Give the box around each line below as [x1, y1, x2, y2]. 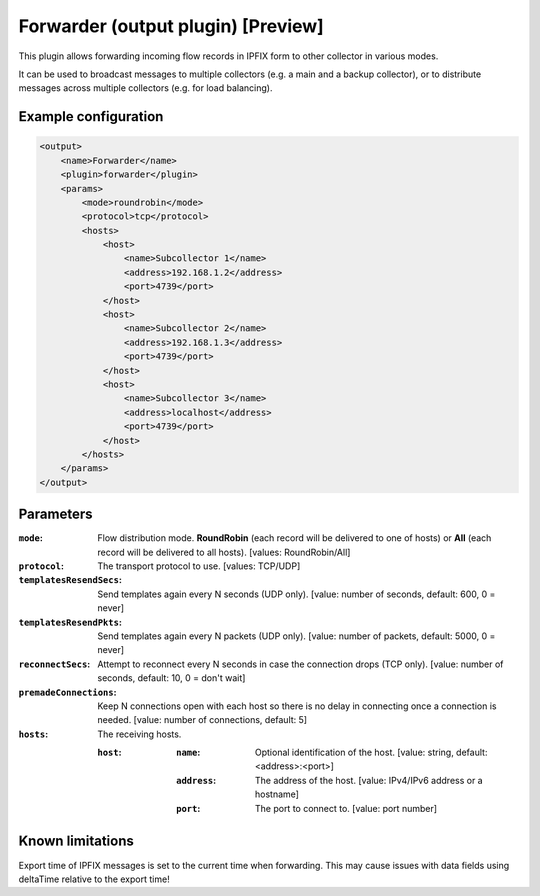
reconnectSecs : [18, 658, 91, 670]
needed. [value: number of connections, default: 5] [97, 714, 308, 726]
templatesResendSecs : [18, 574, 122, 586]
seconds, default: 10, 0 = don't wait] [97, 672, 246, 684]
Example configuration [18, 108, 164, 125]
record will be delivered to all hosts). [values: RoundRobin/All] [97, 546, 351, 558]
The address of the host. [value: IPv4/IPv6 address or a [255, 774, 484, 786]
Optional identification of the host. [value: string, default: [255, 746, 488, 759]
